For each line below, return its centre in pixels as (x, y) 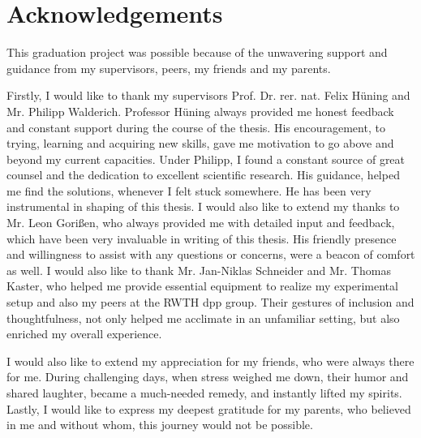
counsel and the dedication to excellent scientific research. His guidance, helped (203, 175)
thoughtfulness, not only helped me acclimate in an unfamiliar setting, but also (203, 318)
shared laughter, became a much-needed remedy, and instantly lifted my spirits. (204, 393)
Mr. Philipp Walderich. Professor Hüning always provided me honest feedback (200, 111)
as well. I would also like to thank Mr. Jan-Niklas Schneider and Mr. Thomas (199, 270)
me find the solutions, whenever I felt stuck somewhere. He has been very (189, 190)
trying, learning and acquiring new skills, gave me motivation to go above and (200, 143)
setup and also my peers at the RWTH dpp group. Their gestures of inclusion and (210, 302)
